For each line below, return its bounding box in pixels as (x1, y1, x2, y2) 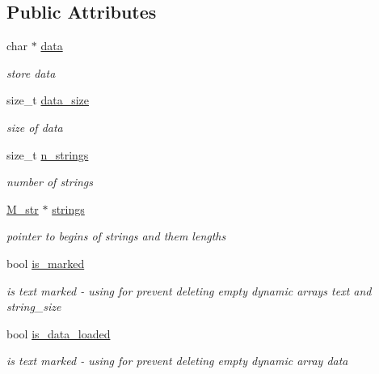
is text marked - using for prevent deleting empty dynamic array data (6, 352, 348, 369)
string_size (6, 298, 61, 315)
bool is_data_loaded (6, 325, 111, 342)
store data (6, 64, 56, 81)
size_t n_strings (6, 146, 89, 163)
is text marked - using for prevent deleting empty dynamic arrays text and (6, 282, 372, 299)
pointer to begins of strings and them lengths (6, 227, 226, 244)
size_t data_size (6, 91, 90, 108)
